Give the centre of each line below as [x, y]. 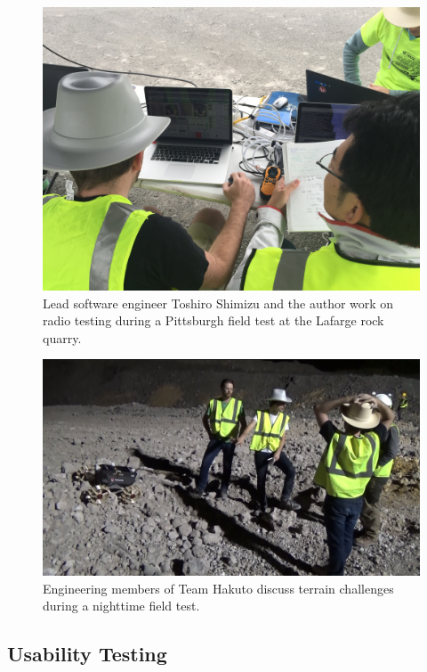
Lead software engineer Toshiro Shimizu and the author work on [218, 303]
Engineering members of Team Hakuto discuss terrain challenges [218, 588]
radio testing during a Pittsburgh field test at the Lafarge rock [213, 320]
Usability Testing [87, 654]
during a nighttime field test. [121, 606]
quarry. [62, 337]
